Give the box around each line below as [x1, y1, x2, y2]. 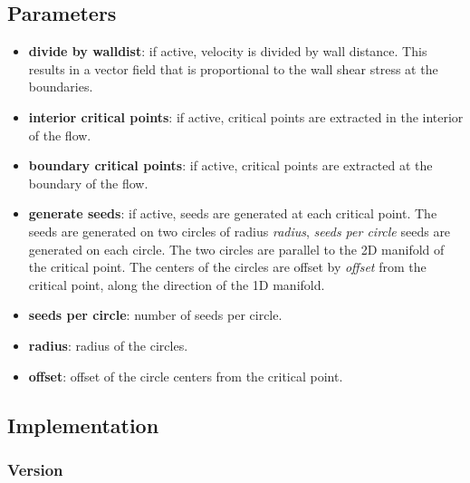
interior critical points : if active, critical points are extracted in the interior [28, 107, 464, 126]
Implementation [7, 411, 159, 439]
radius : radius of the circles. [28, 335, 188, 354]
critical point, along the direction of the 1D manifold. [28, 275, 325, 294]
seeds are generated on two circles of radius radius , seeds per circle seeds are [28, 221, 451, 240]
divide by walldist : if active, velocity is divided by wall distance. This [28, 42, 427, 61]
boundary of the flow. [28, 173, 149, 192]
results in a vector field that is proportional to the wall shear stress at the [28, 59, 438, 78]
